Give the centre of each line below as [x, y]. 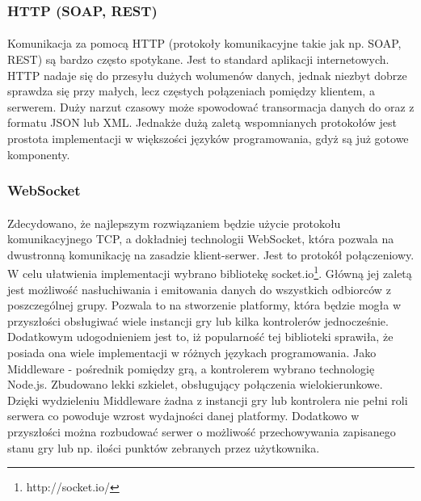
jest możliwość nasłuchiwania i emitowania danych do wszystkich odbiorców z [199, 289]
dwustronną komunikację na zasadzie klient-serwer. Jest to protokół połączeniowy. [211, 254]
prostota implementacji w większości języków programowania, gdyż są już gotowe [208, 138]
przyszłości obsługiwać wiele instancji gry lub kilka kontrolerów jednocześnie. [198, 320]
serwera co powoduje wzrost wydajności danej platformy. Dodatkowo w [183, 416]
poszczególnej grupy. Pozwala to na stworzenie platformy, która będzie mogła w [204, 305]
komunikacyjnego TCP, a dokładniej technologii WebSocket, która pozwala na [201, 239]
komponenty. [39, 154]
